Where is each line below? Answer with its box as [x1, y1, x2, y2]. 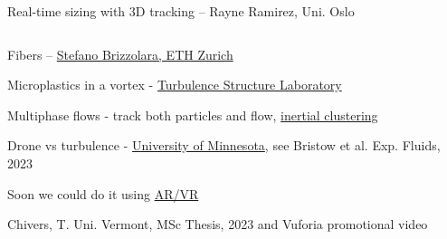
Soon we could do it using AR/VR [7, 184, 199, 203]
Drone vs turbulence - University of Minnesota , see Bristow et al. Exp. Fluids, [7, 136, 441, 155]
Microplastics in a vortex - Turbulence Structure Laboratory [7, 75, 342, 94]
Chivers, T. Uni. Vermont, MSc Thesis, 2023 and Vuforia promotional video [7, 215, 428, 234]
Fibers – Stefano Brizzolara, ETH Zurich [7, 44, 233, 63]
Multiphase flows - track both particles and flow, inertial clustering [7, 105, 378, 124]
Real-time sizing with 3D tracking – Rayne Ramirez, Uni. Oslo [7, 2, 355, 20]
